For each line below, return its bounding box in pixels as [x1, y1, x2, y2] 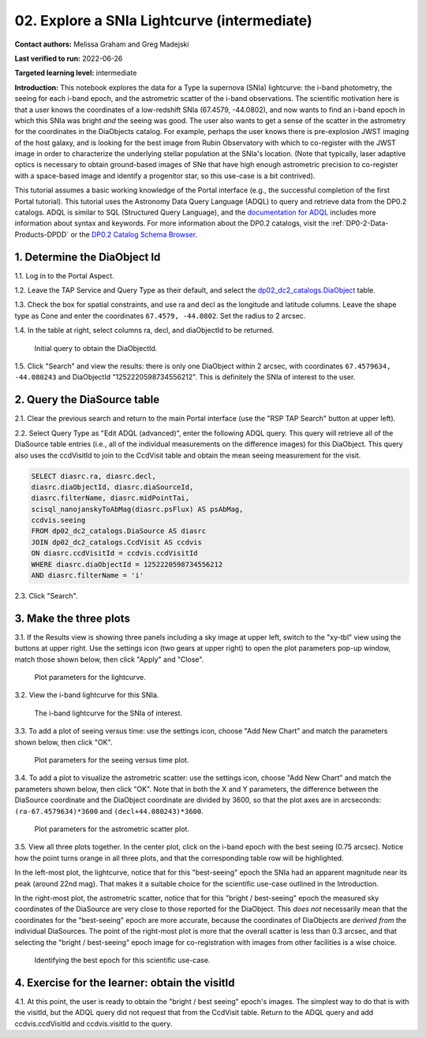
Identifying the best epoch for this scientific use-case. [34, 955, 211, 965]
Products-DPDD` [14, 230, 69, 239]
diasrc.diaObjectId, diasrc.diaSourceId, [31, 482, 194, 491]
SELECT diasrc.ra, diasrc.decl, [31, 472, 157, 480]
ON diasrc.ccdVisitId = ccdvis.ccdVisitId [31, 549, 198, 558]
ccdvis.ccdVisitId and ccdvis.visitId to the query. [14, 1018, 173, 1029]
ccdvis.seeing [31, 516, 86, 525]
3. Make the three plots [14, 611, 130, 625]
